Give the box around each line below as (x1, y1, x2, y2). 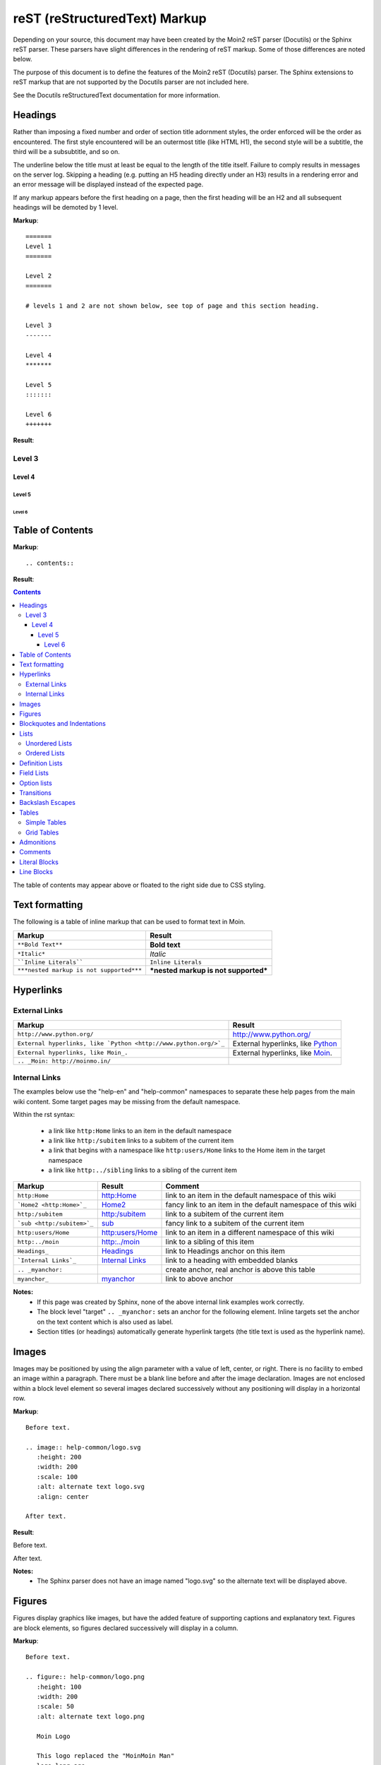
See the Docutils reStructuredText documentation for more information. (13, 90, 221, 99)
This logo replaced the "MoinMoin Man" (36, 1752, 175, 1760)
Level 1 (25, 242, 52, 251)
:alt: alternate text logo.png (36, 1712, 145, 1721)
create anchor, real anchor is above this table (165, 1264, 315, 1274)
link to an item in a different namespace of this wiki (165, 1228, 334, 1238)
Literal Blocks (19, 858, 59, 866)
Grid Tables (25, 828, 59, 837)
